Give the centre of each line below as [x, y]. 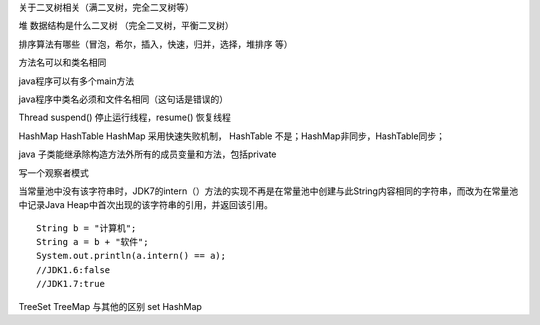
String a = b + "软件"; [92, 242]
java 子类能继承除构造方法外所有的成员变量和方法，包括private [147, 154]
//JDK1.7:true [70, 284]
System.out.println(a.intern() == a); [131, 256]
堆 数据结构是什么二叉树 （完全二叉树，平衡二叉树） [126, 26]
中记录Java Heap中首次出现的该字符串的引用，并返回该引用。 [146, 205]
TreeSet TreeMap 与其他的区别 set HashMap [110, 306]
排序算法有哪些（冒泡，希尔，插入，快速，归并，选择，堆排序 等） [155, 44]
